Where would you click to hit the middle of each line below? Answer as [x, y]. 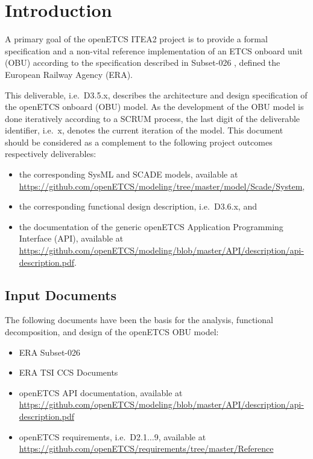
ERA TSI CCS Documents [68, 372]
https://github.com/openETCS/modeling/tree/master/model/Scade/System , [162, 186]
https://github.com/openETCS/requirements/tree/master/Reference [146, 448]
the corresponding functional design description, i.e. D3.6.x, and [138, 206]
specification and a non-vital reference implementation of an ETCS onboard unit [154, 50]
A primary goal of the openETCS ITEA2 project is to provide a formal [136, 39]
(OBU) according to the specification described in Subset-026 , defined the [143, 63]
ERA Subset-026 [49, 352]
